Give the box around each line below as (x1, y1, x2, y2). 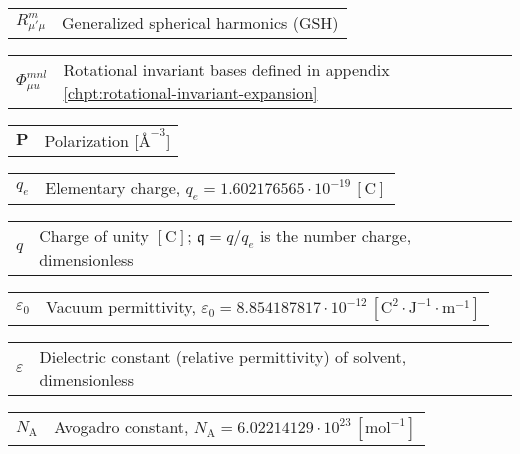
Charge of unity (39, 224, 149, 248)
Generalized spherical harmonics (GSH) (62, 11, 339, 34)
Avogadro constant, (54, 415, 189, 439)
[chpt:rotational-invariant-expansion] (63, 81, 318, 104)
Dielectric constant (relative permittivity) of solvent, (39, 345, 407, 369)
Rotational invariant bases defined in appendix (63, 58, 390, 81)
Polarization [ (44, 129, 139, 152)
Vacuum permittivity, (45, 295, 196, 319)
